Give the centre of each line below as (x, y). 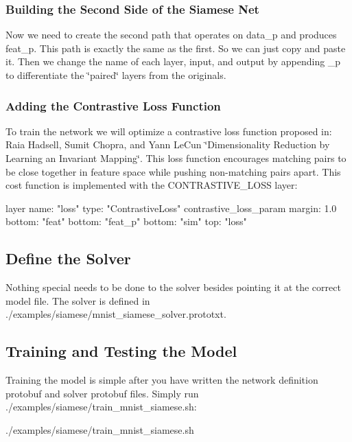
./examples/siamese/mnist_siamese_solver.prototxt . (116, 314)
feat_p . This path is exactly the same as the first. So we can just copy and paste (176, 48)
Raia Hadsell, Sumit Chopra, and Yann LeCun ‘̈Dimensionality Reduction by (168, 144)
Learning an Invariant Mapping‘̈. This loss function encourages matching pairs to (176, 158)
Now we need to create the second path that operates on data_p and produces (171, 35)
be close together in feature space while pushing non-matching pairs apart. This (173, 171)
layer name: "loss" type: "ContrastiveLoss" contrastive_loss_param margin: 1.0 (171, 208)
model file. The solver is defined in (78, 300)
